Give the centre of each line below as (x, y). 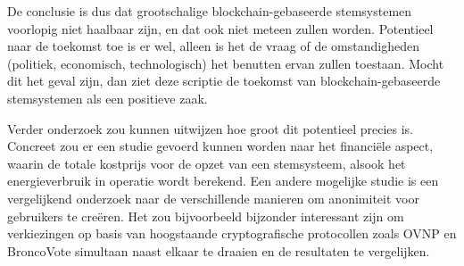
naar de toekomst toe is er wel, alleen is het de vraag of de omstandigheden (213, 46)
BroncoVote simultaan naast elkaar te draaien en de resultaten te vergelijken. (219, 250)
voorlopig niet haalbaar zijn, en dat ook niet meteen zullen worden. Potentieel (220, 28)
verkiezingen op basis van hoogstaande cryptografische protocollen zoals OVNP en (232, 233)
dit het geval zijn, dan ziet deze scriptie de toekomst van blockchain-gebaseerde (224, 81)
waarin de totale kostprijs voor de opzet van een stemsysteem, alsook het (207, 163)
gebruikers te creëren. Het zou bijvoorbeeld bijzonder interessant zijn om (206, 216)
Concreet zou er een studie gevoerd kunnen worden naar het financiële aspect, (220, 146)
